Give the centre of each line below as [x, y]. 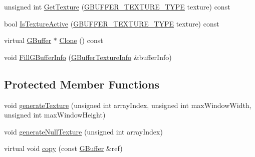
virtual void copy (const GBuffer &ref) [63, 148]
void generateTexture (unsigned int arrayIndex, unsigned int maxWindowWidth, [128, 105]
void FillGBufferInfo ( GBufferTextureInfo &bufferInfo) [88, 57]
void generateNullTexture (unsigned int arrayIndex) [83, 131]
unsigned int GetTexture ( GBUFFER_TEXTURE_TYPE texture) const [117, 6]
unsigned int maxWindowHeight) [55, 115]
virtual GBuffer [28, 40]
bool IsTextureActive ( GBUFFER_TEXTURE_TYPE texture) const [112, 23]
